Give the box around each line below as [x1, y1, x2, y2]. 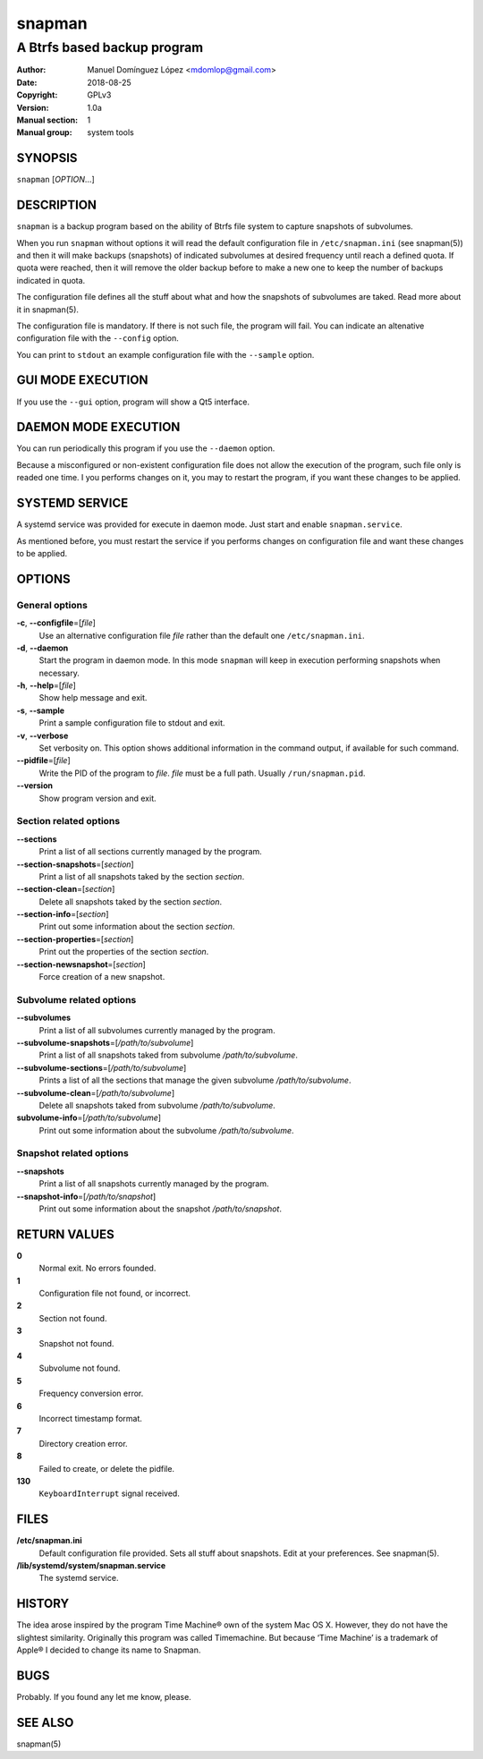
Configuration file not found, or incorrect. [38, 1288, 191, 1299]
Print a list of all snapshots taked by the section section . [38, 871, 245, 881]
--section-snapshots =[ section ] [16, 859, 134, 870]
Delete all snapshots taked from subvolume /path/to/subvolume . [38, 1100, 276, 1110]
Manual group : [16, 127, 72, 138]
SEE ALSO [16, 1714, 74, 1730]
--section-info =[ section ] [16, 909, 109, 920]
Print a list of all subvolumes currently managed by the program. [38, 1024, 276, 1035]
